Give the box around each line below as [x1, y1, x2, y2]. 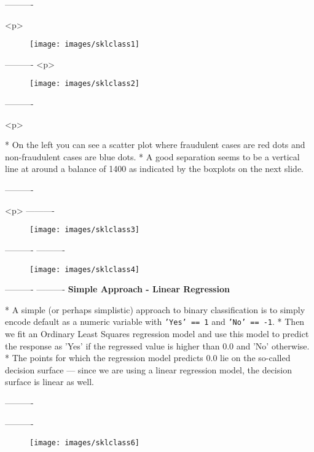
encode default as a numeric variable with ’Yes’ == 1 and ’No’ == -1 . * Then [5, 315, 305, 328]
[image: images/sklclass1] [29, 40, 139, 49]
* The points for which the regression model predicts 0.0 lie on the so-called [5, 351, 291, 364]
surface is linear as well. [5, 375, 94, 388]
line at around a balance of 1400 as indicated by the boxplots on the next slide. [5, 162, 304, 175]
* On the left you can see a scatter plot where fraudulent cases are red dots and [5, 138, 305, 151]
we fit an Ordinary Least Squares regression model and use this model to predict [5, 327, 309, 340]
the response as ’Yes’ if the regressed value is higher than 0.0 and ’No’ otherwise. [5, 339, 310, 352]
